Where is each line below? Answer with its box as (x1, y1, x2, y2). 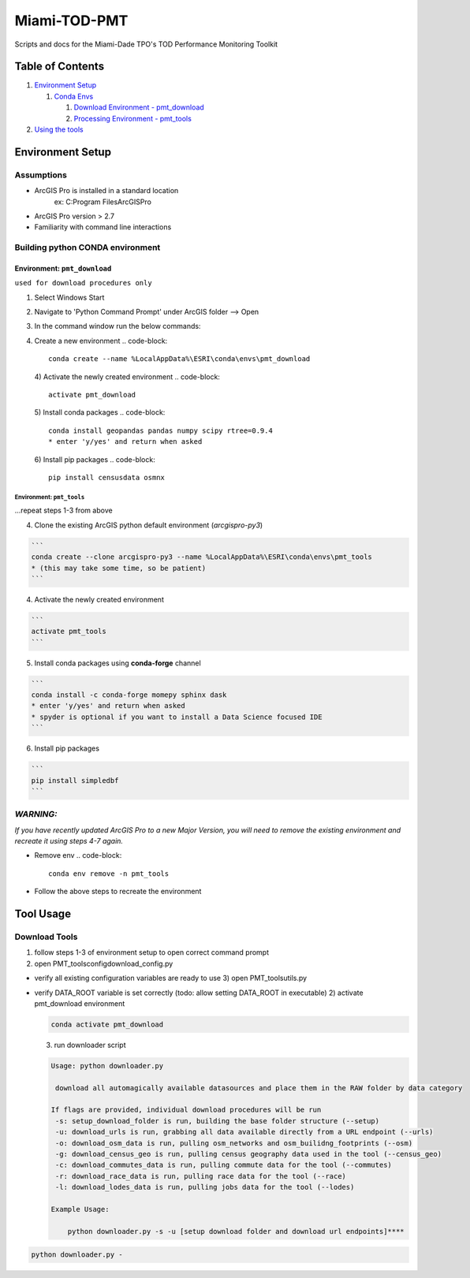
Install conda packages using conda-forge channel (34, 658, 201, 668)
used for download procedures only (14, 278, 153, 288)
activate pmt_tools (31, 627, 106, 636)
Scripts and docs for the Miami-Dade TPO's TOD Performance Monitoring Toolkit (14, 39, 278, 49)
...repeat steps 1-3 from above (14, 505, 114, 516)
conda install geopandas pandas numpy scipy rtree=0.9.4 (48, 426, 274, 435)
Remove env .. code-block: (34, 851, 122, 860)
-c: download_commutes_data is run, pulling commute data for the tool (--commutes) (55, 1161, 392, 1170)
